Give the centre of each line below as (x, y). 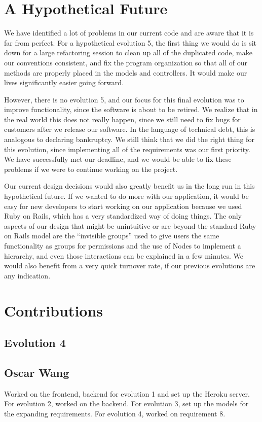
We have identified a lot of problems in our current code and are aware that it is (129, 33)
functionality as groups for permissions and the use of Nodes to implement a (123, 245)
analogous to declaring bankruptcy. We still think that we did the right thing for (129, 139)
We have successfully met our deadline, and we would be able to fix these (118, 159)
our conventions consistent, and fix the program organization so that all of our (126, 62)
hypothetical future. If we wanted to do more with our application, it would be (126, 196)
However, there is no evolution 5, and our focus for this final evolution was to (124, 99)
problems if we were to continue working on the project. (91, 169)
